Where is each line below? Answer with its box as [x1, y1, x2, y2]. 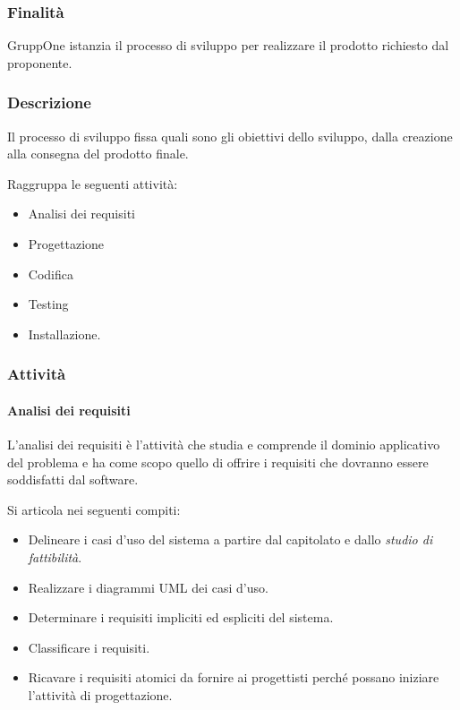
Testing [28, 295, 69, 313]
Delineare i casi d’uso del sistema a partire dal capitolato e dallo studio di [28, 530, 433, 549]
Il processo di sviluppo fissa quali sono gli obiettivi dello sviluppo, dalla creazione [7, 126, 453, 145]
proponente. [7, 53, 72, 72]
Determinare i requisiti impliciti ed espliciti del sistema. [28, 608, 334, 627]
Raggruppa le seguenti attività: [7, 174, 178, 192]
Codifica [28, 264, 73, 283]
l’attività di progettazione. [28, 685, 173, 704]
